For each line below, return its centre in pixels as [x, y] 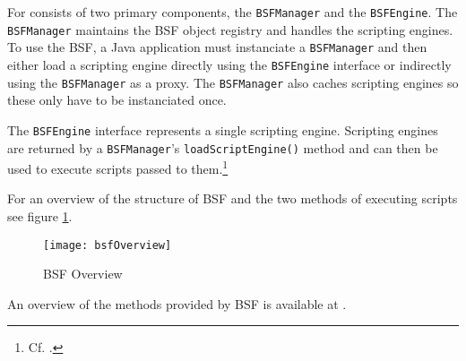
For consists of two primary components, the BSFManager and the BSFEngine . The [233, 12]
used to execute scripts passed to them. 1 [118, 167]
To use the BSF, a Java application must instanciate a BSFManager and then [217, 47]
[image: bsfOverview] [108, 245]
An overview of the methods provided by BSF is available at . [177, 303]
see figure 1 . [40, 216]
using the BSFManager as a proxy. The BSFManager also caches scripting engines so [233, 82]
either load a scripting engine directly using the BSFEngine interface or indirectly [229, 64]
